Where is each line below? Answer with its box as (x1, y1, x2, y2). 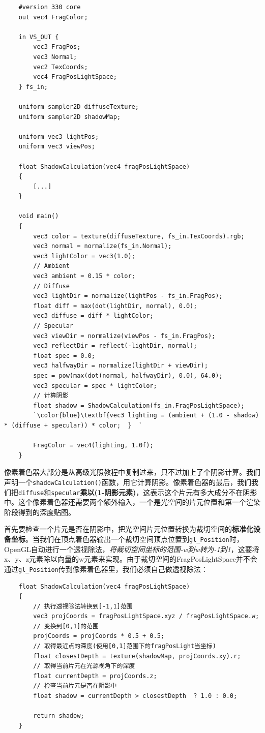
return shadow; (33, 712, 84, 720)
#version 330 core (18, 4, 81, 11)
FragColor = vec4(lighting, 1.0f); (33, 442, 154, 449)
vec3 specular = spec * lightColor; (33, 382, 157, 389)
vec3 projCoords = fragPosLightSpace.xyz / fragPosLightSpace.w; (33, 613, 259, 620)
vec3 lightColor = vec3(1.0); (33, 252, 135, 260)
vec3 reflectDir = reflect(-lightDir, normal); (33, 342, 197, 350)
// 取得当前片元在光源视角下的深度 (33, 662, 135, 670)
